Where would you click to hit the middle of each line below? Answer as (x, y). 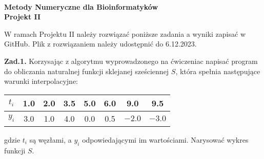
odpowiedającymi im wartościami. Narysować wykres (165, 139)
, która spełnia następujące (218, 71)
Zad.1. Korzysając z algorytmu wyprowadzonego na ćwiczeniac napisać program (131, 61)
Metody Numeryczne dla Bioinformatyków (81, 6)
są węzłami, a (50, 139)
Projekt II (23, 17)
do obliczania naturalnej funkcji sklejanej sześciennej (87, 71)
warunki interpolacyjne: (41, 81)
